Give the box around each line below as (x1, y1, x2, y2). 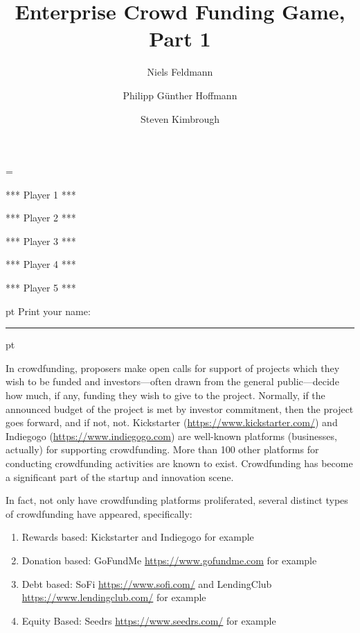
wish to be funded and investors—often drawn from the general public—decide (6, 374, 339, 389)
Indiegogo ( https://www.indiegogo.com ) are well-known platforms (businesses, (6, 428, 337, 443)
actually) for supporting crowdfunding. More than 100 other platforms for (6, 442, 319, 457)
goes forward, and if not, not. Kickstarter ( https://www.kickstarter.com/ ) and (6, 415, 338, 430)
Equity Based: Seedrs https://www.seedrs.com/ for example (21, 613, 276, 627)
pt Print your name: (6, 303, 91, 318)
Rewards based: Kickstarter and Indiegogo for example (21, 530, 254, 544)
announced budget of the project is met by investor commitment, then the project (6, 401, 354, 416)
